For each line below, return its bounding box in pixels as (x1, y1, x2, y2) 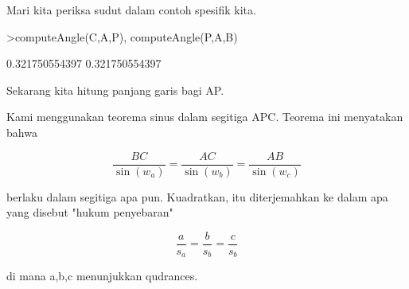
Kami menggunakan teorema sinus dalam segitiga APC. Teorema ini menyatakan (6, 108, 403, 125)
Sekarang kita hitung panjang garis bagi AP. (6, 81, 224, 98)
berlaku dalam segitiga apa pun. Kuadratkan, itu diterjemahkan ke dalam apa (6, 188, 388, 205)
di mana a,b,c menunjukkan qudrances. (6, 268, 198, 284)
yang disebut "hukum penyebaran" (6, 204, 173, 221)
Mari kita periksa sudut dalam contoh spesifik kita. (6, 2, 256, 18)
